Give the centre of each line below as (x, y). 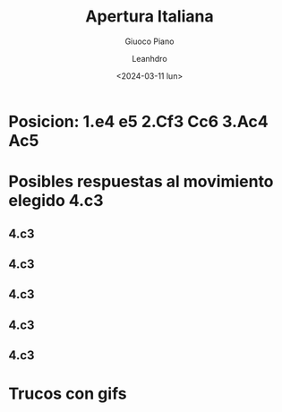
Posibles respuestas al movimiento (141, 182)
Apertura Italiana (150, 17)
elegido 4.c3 (56, 201)
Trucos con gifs (68, 394)
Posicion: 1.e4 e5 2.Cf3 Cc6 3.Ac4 (139, 121)
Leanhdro (150, 58)
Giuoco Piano (150, 41)
